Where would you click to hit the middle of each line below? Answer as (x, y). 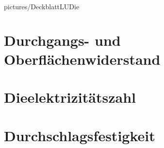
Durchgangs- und (62, 40)
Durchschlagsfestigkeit (80, 135)
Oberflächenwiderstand (82, 59)
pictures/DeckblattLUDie (42, 6)
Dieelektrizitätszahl (70, 97)
